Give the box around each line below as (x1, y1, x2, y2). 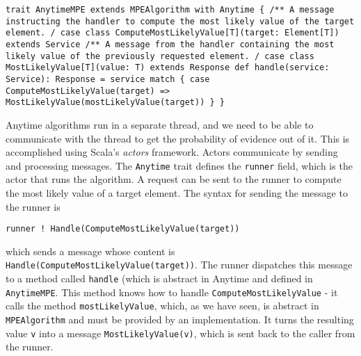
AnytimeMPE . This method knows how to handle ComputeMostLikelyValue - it (6, 284, 338, 299)
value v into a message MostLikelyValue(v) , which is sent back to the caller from (6, 325, 355, 340)
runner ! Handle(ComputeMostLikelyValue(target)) (6, 224, 240, 234)
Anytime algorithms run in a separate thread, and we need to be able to (6, 117, 314, 131)
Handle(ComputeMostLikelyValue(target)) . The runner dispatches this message (6, 257, 353, 272)
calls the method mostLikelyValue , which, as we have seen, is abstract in (6, 298, 319, 313)
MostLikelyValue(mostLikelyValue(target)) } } (6, 97, 225, 108)
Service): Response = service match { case (6, 74, 210, 84)
